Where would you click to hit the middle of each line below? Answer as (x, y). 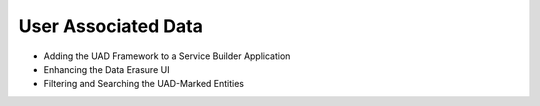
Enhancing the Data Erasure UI (106, 69)
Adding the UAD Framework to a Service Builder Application (167, 56)
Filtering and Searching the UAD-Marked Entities (144, 84)
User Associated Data (111, 26)
